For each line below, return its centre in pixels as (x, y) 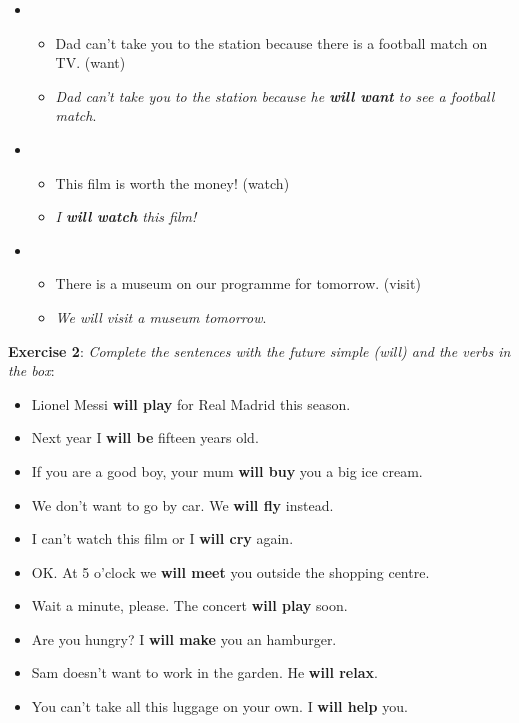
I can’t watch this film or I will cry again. (162, 538)
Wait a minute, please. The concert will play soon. (189, 605)
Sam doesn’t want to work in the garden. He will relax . (204, 672)
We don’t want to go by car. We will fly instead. (182, 504)
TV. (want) (90, 62)
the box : (31, 370)
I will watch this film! (126, 216)
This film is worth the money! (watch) (172, 182)
